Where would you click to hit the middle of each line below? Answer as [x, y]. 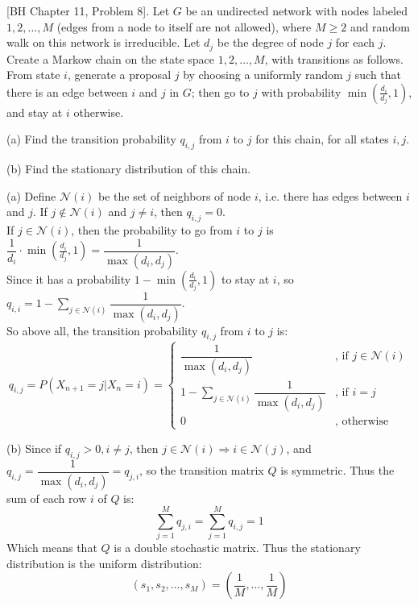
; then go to [220, 91]
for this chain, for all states [322, 139]
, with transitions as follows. [334, 58]
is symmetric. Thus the [337, 470]
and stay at [35, 112]
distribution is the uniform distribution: [104, 563]
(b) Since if [34, 448]
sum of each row [47, 498]
